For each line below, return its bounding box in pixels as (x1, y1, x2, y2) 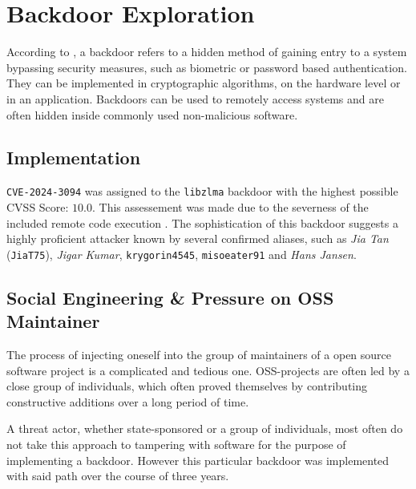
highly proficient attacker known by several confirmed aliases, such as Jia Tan (6, 230, 389, 247)
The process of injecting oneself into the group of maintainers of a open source (6, 346, 392, 362)
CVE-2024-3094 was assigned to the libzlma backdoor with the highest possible (6, 183, 398, 200)
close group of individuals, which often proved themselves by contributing (6, 378, 368, 394)
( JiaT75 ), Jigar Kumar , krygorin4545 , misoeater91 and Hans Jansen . (6, 245, 357, 262)
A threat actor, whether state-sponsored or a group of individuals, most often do (6, 420, 403, 437)
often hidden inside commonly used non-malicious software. (6, 106, 298, 123)
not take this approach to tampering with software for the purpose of (6, 435, 346, 452)
